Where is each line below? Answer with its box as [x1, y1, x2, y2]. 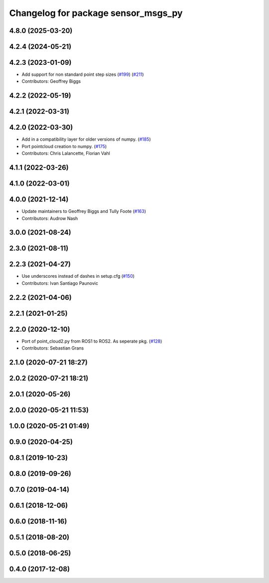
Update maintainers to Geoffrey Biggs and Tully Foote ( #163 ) [21, 208, 146, 214]
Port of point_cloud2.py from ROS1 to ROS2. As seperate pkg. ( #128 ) [21, 338, 162, 344]
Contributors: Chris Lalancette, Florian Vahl [21, 150, 111, 157]
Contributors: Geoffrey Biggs [21, 78, 81, 84]
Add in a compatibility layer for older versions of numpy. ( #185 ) [21, 136, 151, 142]
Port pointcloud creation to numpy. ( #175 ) [21, 143, 107, 149]
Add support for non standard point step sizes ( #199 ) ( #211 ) [21, 71, 144, 77]
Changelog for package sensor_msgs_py [9, 7, 183, 18]
